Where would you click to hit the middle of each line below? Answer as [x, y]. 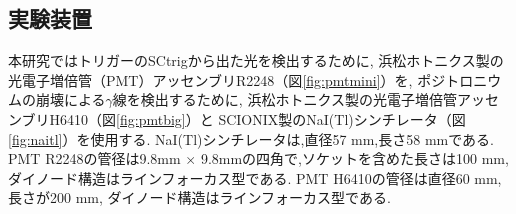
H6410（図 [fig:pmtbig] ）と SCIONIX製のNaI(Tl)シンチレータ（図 [257, 118]
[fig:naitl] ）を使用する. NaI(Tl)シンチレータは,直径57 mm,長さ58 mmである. [251, 138]
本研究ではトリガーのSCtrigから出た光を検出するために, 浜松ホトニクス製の [256, 60]
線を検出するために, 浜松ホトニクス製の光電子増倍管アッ [298, 99]
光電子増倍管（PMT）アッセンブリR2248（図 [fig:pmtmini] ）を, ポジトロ [241, 79]
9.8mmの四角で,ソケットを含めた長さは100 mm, [354, 158]
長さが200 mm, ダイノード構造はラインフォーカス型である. [199, 197]
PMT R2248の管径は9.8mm [94, 158]
